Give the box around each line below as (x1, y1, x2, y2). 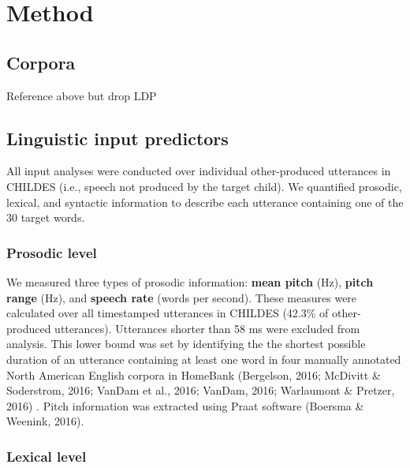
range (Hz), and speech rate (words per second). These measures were (6, 289, 357, 305)
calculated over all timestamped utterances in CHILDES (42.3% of (6, 305, 329, 321)
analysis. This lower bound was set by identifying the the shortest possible (6, 335, 366, 352)
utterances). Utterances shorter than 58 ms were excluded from (54, 320, 360, 336)
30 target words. (6, 209, 85, 226)
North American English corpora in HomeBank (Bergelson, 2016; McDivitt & (6, 366, 381, 383)
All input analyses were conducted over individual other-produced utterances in (6, 163, 391, 179)
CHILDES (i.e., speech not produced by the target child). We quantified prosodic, (6, 178, 402, 194)
